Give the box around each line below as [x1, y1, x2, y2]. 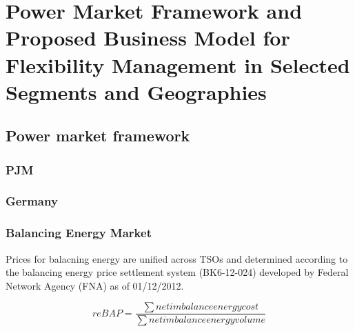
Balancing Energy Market [6, 224, 152, 241]
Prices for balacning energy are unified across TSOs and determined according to [6, 251, 348, 265]
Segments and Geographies [6, 77, 267, 106]
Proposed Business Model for [6, 23, 290, 52]
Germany [6, 192, 58, 210]
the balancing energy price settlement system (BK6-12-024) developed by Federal [6, 265, 349, 279]
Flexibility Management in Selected [6, 50, 350, 79]
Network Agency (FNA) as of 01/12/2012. [6, 278, 184, 292]
